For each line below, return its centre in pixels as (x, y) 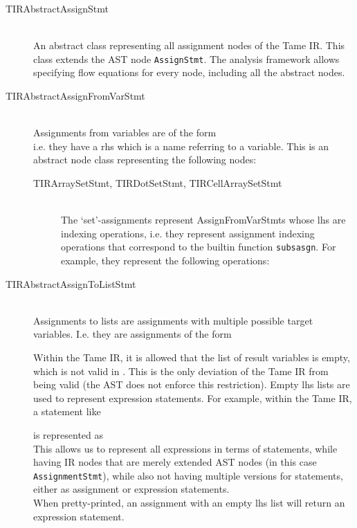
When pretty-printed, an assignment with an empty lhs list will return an (189, 502)
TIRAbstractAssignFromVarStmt (75, 96)
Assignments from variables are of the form (125, 133)
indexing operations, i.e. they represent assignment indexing (188, 233)
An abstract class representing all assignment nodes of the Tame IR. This (189, 45)
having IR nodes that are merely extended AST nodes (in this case (175, 462)
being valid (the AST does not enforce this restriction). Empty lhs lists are (192, 384)
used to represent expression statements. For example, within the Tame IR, (193, 398)
